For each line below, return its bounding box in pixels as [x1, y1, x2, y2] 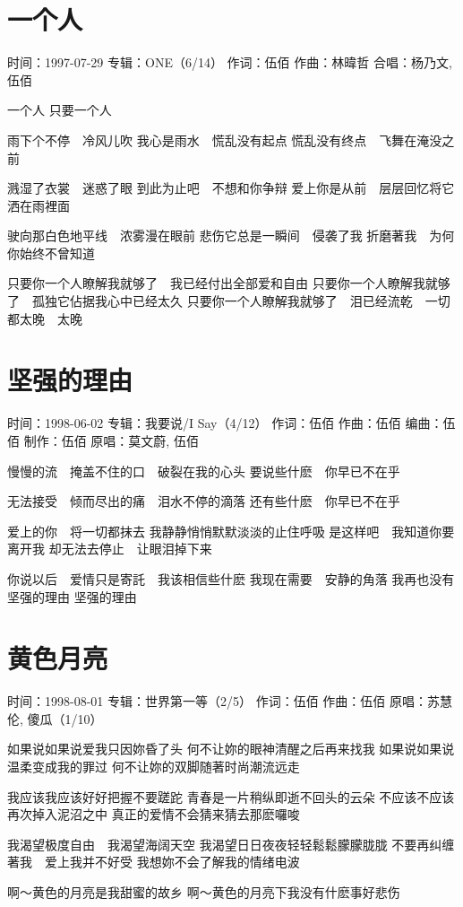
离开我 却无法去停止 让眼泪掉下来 [7, 539, 212, 558]
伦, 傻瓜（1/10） [7, 709, 103, 728]
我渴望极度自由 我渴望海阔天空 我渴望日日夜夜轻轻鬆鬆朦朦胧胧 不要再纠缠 [7, 834, 455, 853]
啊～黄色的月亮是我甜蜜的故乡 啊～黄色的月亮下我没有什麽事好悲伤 [7, 883, 400, 901]
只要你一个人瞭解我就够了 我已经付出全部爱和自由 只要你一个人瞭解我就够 [7, 274, 450, 292]
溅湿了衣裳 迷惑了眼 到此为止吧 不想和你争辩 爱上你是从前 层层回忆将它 [7, 179, 455, 197]
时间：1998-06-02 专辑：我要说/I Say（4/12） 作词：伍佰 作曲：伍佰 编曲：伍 [7, 414, 456, 432]
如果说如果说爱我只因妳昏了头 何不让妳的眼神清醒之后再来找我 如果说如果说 [7, 739, 455, 758]
